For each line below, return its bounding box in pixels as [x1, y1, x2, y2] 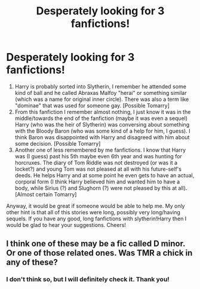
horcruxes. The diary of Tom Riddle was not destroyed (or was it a [14, 159, 178, 166]
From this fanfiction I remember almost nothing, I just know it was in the [14, 108, 191, 115]
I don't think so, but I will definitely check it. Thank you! [6, 275, 170, 284]
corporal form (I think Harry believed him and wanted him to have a [14, 178, 180, 185]
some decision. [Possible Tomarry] [14, 140, 101, 147]
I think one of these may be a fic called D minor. [6, 239, 186, 249]
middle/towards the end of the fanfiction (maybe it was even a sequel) [14, 115, 188, 122]
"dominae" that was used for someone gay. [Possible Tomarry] [14, 102, 170, 109]
